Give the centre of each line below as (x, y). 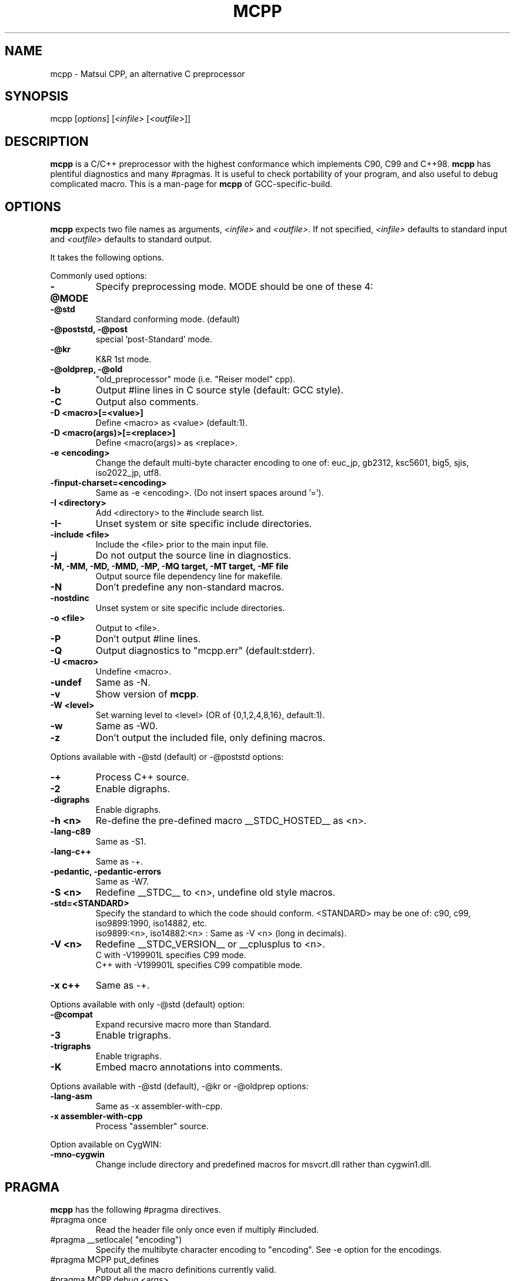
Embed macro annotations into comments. (189, 1067)
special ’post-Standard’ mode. (154, 339)
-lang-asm (71, 1096)
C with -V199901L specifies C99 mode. (171, 955)
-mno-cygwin (77, 1155)
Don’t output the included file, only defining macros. (210, 738)
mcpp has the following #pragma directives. (136, 1209)
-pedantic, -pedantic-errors (106, 872)
